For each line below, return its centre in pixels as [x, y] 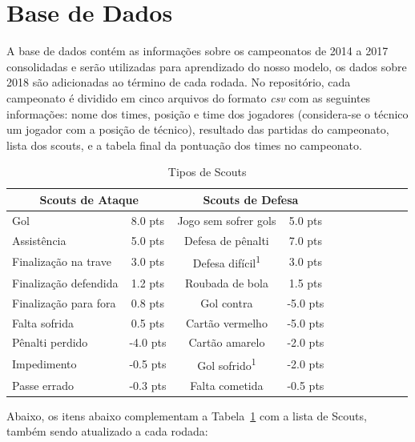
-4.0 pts [148, 342]
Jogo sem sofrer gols [227, 220]
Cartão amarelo [227, 342]
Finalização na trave [62, 261]
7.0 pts [306, 240]
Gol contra [227, 302]
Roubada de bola [226, 282]
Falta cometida [227, 385]
